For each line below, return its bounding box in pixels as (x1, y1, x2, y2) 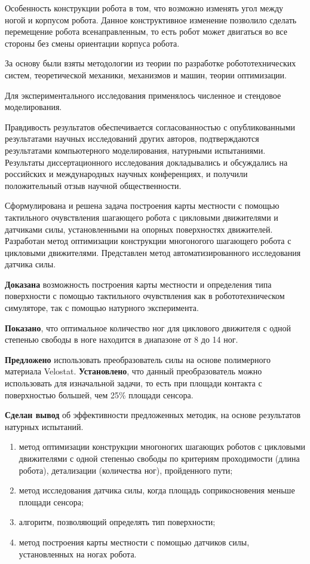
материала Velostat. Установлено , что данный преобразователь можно (5, 365, 262, 377)
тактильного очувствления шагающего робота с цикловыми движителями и (5, 211, 278, 223)
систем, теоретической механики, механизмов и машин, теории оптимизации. (5, 68, 287, 81)
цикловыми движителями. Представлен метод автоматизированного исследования (5, 246, 301, 258)
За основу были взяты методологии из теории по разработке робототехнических (5, 57, 296, 69)
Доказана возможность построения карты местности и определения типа (5, 278, 272, 290)
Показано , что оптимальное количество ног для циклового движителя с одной (5, 321, 291, 334)
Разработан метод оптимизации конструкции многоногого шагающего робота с (5, 234, 291, 247)
